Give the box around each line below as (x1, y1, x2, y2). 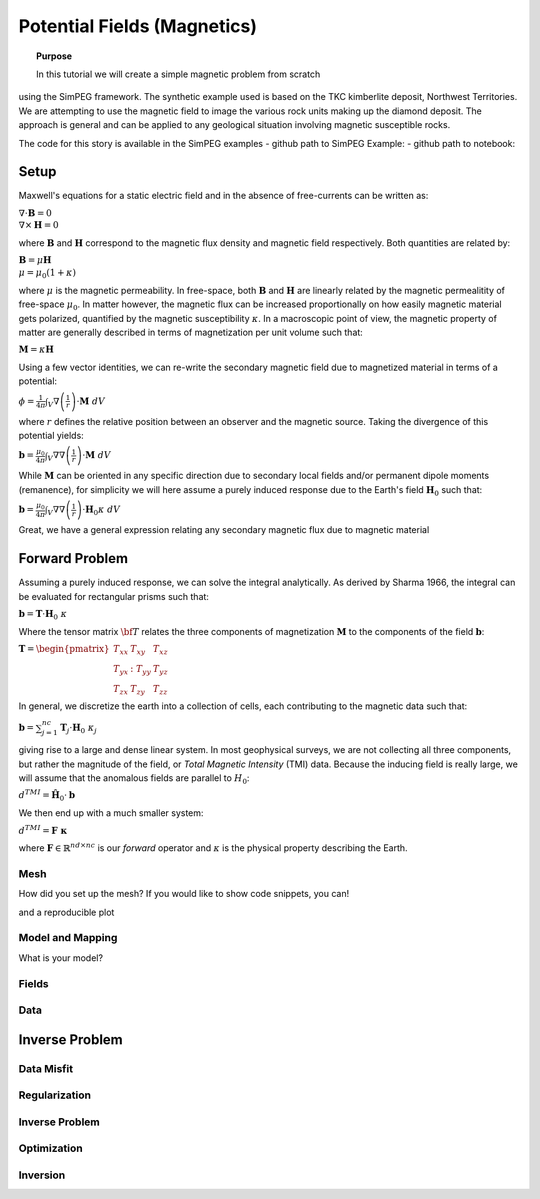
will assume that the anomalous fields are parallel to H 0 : (18, 772, 250, 786)
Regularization (18, 1088, 92, 1102)
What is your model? (18, 951, 104, 964)
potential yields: (18, 430, 84, 442)
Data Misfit (18, 1061, 74, 1075)
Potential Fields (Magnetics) (18, 15, 257, 37)
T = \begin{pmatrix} (18, 643, 110, 655)
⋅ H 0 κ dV (81, 504, 121, 518)
